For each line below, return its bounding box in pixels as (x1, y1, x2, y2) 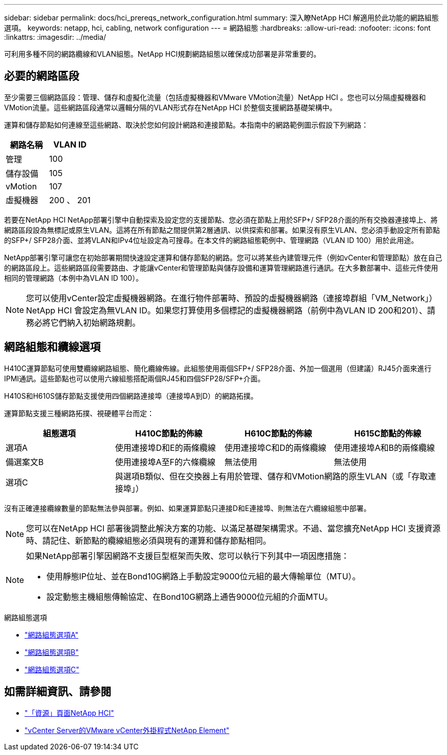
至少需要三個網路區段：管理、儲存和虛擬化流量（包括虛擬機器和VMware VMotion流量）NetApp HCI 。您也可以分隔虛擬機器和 (4, 92, 426, 102)
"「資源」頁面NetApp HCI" (24, 708, 114, 717)
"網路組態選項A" (24, 630, 79, 639)
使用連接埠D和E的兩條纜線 (115, 442, 216, 453)
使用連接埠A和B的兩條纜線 (334, 442, 435, 453)
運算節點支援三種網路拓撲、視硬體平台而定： (4, 408, 154, 418)
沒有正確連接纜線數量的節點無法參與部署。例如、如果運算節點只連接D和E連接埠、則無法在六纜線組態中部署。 (4, 503, 371, 513)
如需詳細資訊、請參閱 (4, 685, 111, 698)
